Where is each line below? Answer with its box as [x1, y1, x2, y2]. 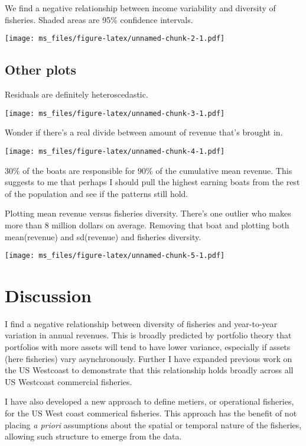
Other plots [5, 60, 77, 79]
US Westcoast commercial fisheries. [5, 375, 132, 387]
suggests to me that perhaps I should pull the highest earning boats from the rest [5, 176, 300, 188]
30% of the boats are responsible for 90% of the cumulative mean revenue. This [5, 164, 292, 176]
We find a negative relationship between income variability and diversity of [5, 2, 276, 14]
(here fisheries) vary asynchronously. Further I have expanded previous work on [5, 352, 292, 364]
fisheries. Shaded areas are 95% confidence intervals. [5, 13, 193, 25]
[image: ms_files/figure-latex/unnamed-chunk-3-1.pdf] [5, 109, 225, 118]
